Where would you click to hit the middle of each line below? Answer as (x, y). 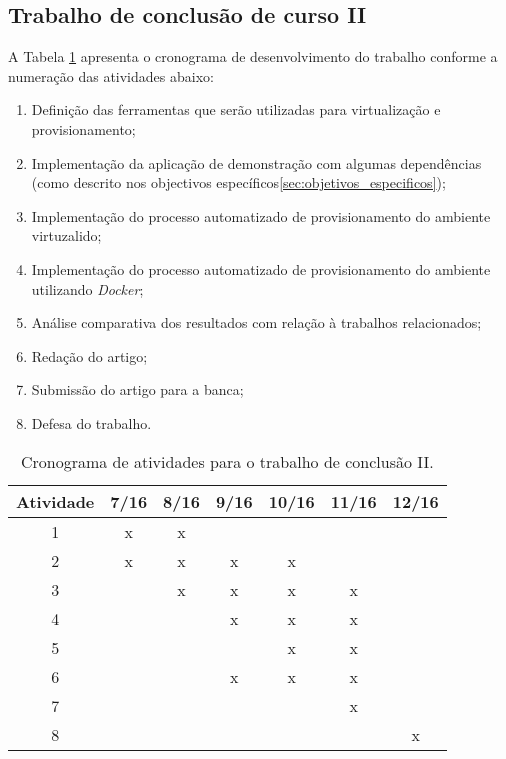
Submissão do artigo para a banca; (137, 389)
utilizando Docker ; (87, 288)
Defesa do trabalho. (91, 422)
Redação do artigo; (89, 355)
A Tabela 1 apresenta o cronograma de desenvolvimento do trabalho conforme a (253, 56)
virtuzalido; (66, 235)
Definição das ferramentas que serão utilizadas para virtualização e (236, 109)
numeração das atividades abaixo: (111, 75)
